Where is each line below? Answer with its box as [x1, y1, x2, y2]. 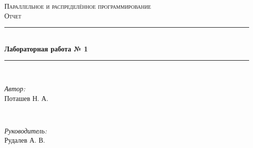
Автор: [4, 83, 26, 93]
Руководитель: [4, 125, 47, 135]
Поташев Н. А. [4, 93, 49, 103]
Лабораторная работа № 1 [4, 43, 88, 53]
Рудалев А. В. [4, 135, 45, 145]
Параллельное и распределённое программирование [4, 1, 151, 11]
